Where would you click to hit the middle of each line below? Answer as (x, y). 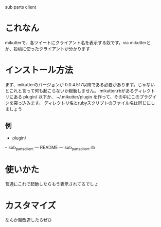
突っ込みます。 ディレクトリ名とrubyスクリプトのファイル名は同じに (82, 103)
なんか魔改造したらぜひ (28, 220)
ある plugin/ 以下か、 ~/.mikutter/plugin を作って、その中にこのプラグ (83, 96)
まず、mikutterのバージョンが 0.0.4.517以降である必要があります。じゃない (80, 84)
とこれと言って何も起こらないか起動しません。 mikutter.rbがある (70, 91)
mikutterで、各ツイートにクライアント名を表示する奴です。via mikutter (76, 42)
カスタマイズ (31, 205)
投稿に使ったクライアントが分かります (52, 49)
